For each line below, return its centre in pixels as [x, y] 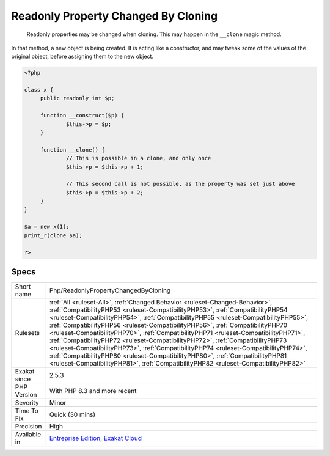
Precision [28, 427]
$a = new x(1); [47, 227]
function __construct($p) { [82, 116]
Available [28, 435]
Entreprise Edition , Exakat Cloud [95, 438]
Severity [27, 403]
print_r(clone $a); [53, 235]
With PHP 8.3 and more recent [93, 391]
